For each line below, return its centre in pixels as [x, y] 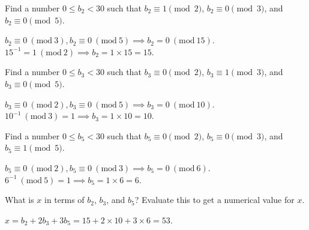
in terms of [64, 200]
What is [19, 200]
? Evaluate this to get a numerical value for [214, 200]
